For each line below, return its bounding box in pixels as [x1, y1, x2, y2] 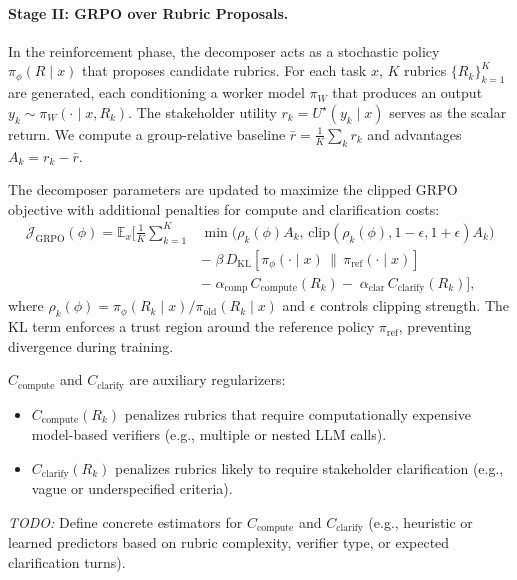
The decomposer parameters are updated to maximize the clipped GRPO [8, 179, 458, 200]
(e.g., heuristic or [368, 511, 473, 532]
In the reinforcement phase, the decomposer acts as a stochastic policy [8, 40, 440, 61]
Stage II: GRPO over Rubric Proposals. [8, 2, 289, 23]
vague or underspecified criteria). [31, 478, 233, 499]
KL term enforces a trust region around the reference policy [8, 316, 375, 337]
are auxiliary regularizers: [129, 369, 286, 390]
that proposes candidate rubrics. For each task [82, 60, 367, 81]
